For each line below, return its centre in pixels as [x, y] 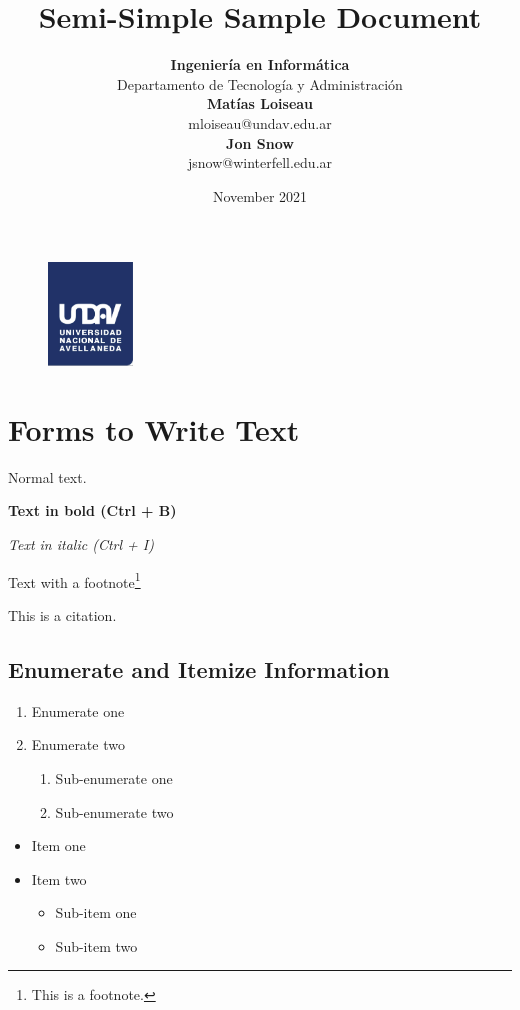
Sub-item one [96, 912]
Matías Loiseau [260, 103]
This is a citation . [62, 614]
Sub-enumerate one [114, 777]
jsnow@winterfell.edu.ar [260, 162]
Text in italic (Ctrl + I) [81, 544]
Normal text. [47, 476]
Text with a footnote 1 [74, 580]
